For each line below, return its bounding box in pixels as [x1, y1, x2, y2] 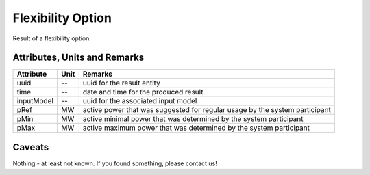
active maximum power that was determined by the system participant [82, 123, 310, 133]
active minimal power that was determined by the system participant [82, 114, 304, 124]
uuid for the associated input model [82, 96, 197, 106]
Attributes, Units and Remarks [12, 52, 145, 64]
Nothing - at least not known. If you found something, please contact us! [12, 159, 217, 167]
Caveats [12, 141, 49, 153]
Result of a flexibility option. [12, 34, 92, 42]
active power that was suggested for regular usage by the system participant [82, 105, 332, 115]
